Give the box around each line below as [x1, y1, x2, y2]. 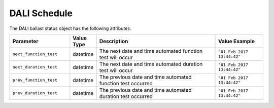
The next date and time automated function [99, 47, 203, 54]
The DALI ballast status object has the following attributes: [9, 25, 131, 31]
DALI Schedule [9, 8, 73, 19]
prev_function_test [12, 78, 58, 83]
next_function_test [12, 51, 58, 57]
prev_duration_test [12, 90, 58, 96]
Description [99, 38, 128, 45]
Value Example [218, 38, 255, 45]
